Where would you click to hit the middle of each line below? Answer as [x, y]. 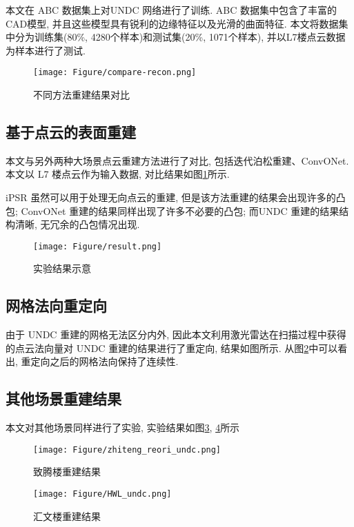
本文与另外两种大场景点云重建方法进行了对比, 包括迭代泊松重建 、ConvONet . [177, 160]
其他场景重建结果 [63, 399]
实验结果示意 [62, 268]
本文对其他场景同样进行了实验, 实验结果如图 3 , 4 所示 [123, 427]
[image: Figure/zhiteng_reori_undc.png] [127, 449]
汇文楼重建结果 [67, 516]
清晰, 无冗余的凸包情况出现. [77, 224]
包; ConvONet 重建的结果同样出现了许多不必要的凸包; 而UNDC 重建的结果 [173, 210]
